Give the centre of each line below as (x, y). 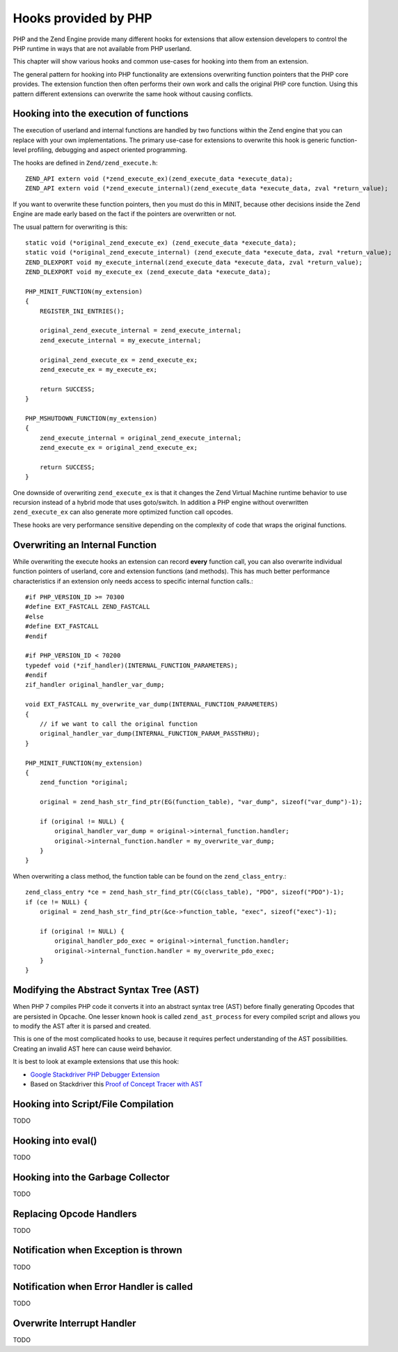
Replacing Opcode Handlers (75, 1214)
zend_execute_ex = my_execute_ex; (98, 370)
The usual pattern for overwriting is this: (70, 227)
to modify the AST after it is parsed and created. (82, 1026)
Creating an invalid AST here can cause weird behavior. (92, 1049)
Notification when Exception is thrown (97, 1251)
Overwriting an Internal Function (85, 545)
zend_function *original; (84, 782)
